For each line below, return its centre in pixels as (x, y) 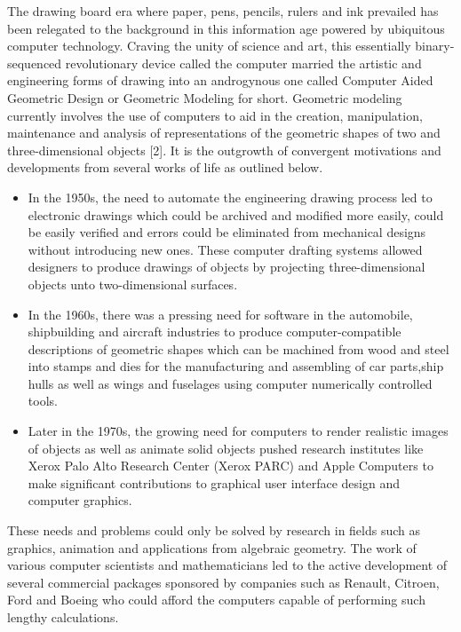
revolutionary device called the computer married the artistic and (243, 63)
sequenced (35, 63)
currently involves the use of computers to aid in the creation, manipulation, (215, 115)
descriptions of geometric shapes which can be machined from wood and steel (238, 348)
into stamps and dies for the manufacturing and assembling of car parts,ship (236, 366)
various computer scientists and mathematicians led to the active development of (227, 565)
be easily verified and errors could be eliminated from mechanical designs (227, 232)
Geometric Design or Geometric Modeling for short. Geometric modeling (205, 97)
